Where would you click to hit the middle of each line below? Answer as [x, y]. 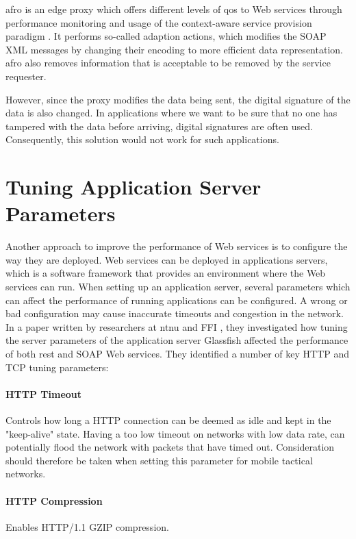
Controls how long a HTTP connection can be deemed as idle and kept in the [168, 419]
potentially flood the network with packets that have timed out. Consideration [170, 447]
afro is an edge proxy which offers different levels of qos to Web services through [174, 9]
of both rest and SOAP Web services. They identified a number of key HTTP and [178, 353]
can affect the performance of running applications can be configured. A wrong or [177, 300]
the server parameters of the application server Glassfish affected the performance [177, 340]
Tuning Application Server [133, 187]
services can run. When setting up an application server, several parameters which [178, 287]
